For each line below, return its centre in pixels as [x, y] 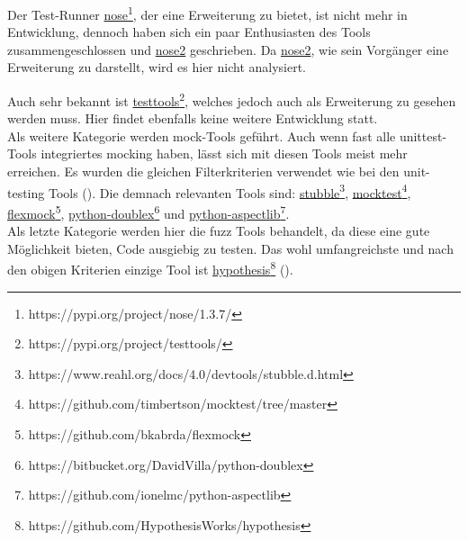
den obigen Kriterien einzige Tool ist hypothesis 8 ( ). [150, 268]
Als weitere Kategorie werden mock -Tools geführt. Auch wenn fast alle [202, 135]
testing [26, 192]
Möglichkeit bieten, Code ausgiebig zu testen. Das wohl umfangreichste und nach [230, 248]
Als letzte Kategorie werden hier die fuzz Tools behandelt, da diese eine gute [219, 231]
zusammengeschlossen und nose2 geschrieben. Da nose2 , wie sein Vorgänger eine [228, 49]
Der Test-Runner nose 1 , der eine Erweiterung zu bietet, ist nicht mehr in [207, 13]
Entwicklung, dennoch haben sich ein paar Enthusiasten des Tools [189, 32]
